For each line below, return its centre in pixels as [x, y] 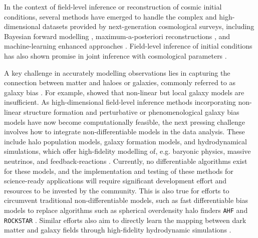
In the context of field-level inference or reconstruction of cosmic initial [113, 7]
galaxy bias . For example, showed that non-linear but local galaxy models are [124, 92]
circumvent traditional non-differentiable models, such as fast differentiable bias [126, 200]
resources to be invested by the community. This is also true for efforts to [117, 190]
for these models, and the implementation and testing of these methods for [119, 171]
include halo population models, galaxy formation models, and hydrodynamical [125, 141]
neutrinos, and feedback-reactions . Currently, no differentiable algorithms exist [126, 161]
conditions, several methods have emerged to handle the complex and [110, 16]
